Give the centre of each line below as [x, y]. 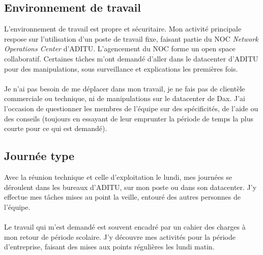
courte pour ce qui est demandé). [56, 128]
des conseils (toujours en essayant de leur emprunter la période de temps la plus [129, 118]
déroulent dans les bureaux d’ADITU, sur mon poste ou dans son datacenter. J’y [130, 187]
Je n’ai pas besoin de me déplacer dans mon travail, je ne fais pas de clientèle [125, 88]
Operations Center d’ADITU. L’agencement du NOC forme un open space [120, 49]
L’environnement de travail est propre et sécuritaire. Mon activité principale [123, 29]
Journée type [39, 156]
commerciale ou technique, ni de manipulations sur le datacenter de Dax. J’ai [125, 98]
